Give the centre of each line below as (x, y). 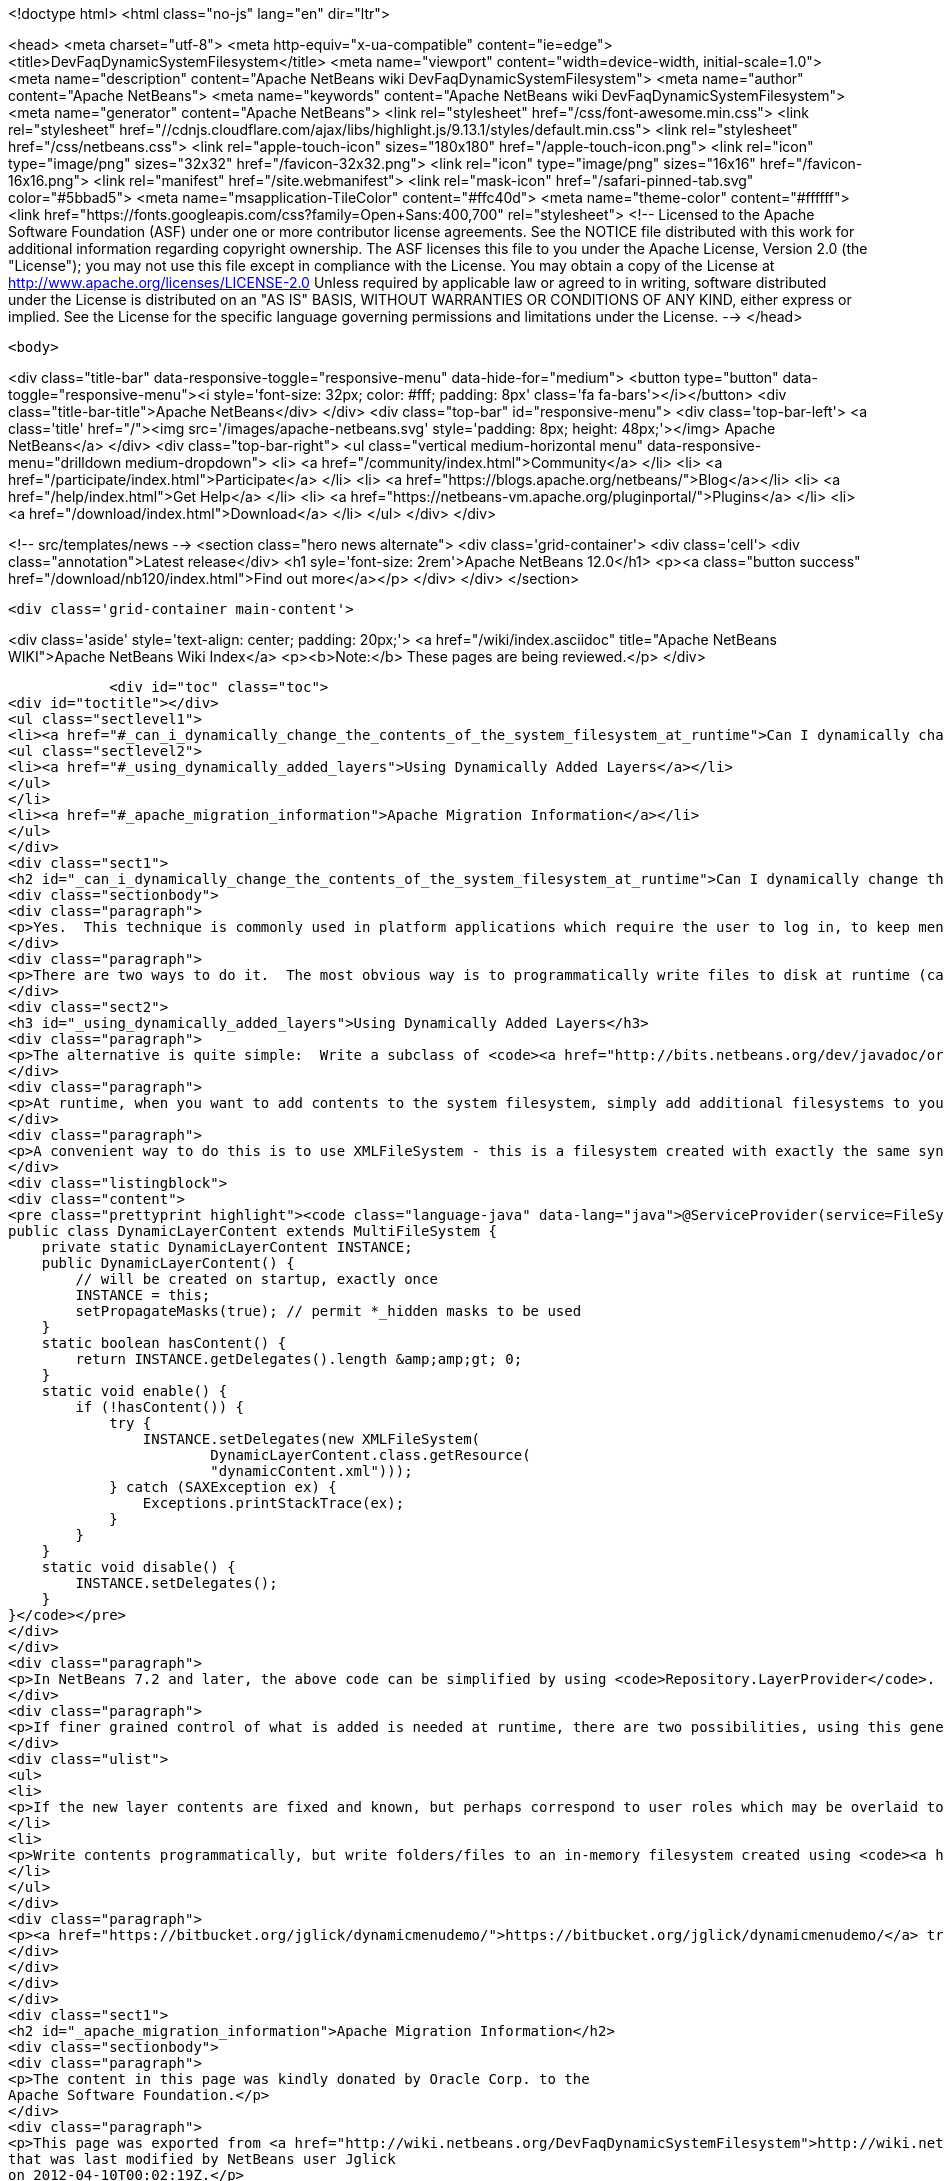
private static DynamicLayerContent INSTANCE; (227, 1247)
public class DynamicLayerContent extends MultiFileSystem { (252, 1231)
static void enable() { (134, 1391)
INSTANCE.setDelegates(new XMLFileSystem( (311, 1439)
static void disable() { (138, 1567)
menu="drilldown (65, 462)
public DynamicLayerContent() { (168, 1263)
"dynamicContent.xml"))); (311, 1471)
